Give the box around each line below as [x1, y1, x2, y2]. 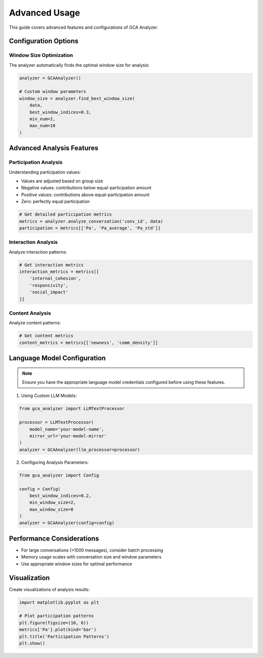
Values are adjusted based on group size [21, 178, 103, 184]
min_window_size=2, [29, 500, 76, 505]
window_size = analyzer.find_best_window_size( [19, 96, 135, 101]
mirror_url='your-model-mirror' [29, 433, 107, 439]
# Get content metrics [19, 333, 74, 339]
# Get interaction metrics [19, 262, 84, 268]
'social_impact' [29, 289, 68, 295]
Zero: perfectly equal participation [21, 199, 90, 204]
